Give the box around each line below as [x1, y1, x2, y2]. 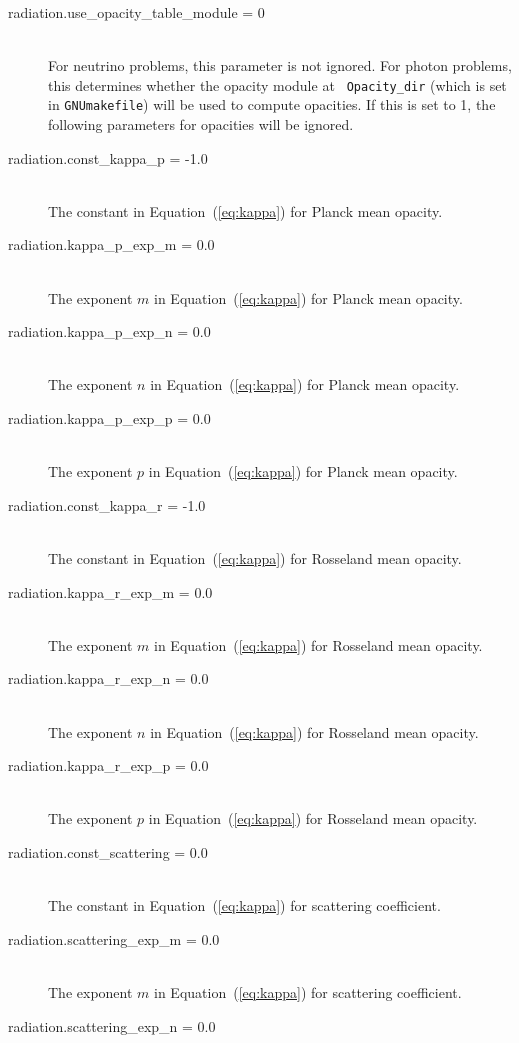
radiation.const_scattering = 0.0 [8, 841, 208, 862]
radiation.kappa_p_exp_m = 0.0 [8, 234, 215, 255]
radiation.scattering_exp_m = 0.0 [8, 928, 220, 949]
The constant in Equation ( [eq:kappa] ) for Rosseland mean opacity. [48, 548, 462, 568]
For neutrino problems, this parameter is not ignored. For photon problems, [48, 55, 512, 76]
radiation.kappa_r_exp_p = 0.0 [8, 755, 209, 776]
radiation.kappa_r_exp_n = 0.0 [8, 668, 209, 689]
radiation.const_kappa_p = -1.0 [8, 147, 208, 168]
